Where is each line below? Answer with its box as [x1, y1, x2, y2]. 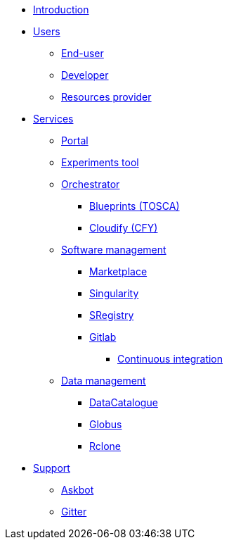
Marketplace [89, 265, 148, 277]
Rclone [89, 440, 122, 452]
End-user [61, 47, 104, 59]
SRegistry [89, 309, 134, 321]
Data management [61, 375, 146, 387]
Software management [61, 244, 166, 256]
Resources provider [61, 91, 152, 103]
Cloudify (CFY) [89, 222, 158, 234]
